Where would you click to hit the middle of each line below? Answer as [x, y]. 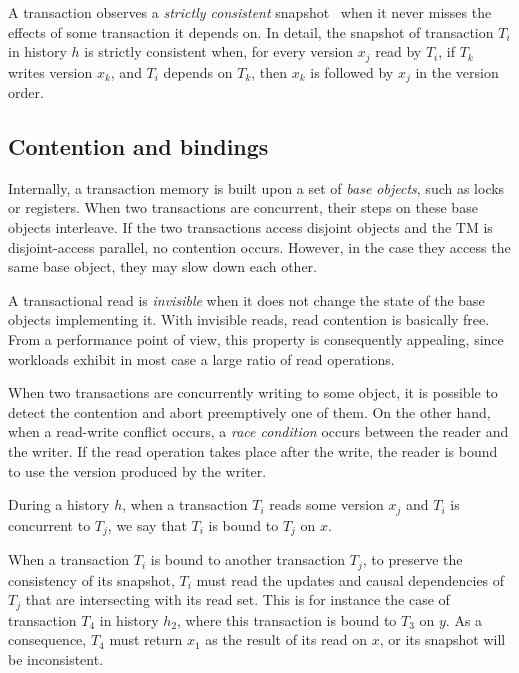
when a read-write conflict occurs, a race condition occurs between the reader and [258, 431]
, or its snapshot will [442, 639]
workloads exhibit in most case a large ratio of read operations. [201, 358]
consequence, [47, 639]
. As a [464, 619]
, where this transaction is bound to [287, 619]
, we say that [147, 524]
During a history [59, 504]
